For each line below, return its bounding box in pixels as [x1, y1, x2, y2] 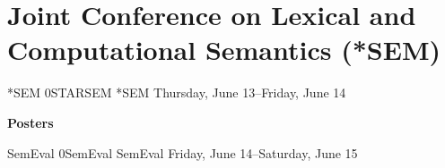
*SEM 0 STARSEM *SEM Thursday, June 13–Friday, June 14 [7, 83, 346, 102]
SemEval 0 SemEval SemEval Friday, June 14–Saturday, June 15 [7, 143, 358, 162]
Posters [7, 113, 54, 131]
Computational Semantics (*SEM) [7, 31, 441, 68]
